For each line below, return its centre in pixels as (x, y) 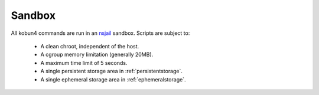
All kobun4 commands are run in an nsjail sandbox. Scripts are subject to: (100, 33)
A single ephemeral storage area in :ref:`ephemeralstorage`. (113, 79)
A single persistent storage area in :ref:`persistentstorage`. (112, 71)
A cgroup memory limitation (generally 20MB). (97, 55)
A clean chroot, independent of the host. (90, 46)
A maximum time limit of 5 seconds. (84, 63)
